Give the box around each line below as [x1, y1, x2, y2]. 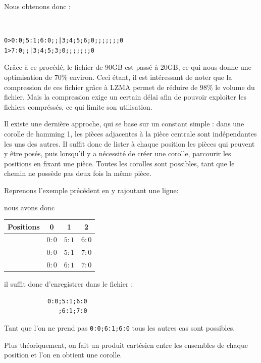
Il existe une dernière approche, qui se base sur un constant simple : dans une [4, 118, 244, 129]
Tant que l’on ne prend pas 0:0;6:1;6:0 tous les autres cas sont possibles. [4, 323, 235, 333]
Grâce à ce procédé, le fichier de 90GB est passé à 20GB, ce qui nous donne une [4, 62, 251, 72]
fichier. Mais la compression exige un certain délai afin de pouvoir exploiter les [4, 92, 247, 102]
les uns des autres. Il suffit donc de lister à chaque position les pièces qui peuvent [4, 138, 255, 149]
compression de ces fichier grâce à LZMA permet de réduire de [4, 81, 198, 92]
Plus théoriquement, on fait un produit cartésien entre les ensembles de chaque [4, 339, 248, 350]
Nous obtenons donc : [4, 1, 71, 11]
